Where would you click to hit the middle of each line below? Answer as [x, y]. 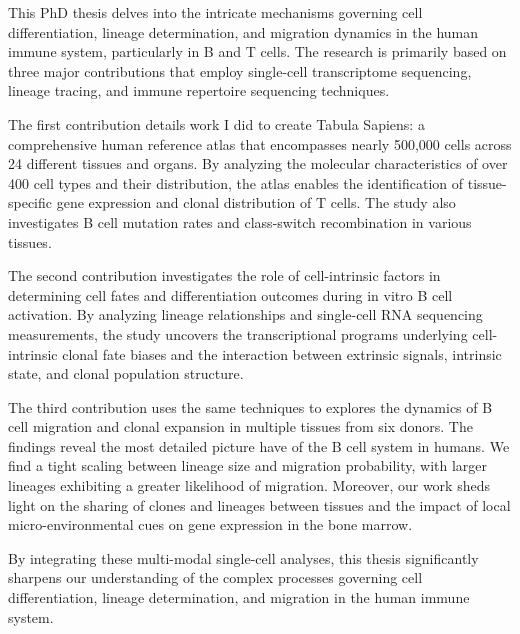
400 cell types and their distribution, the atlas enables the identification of [236, 182]
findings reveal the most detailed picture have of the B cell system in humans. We [259, 445]
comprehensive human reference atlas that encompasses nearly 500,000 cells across [260, 143]
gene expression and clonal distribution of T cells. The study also [256, 202]
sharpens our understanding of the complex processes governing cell [215, 577]
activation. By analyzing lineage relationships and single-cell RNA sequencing [245, 314]
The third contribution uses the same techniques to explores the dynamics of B [250, 406]
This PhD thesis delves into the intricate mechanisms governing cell [215, 12]
